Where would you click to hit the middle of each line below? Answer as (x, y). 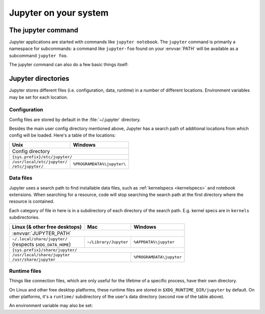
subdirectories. (24, 217)
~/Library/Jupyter (108, 242)
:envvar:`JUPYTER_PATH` (42, 233)
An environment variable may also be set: (51, 306)
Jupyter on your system (59, 13)
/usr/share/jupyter (34, 259)
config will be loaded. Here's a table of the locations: (62, 135)
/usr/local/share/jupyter (41, 255)
